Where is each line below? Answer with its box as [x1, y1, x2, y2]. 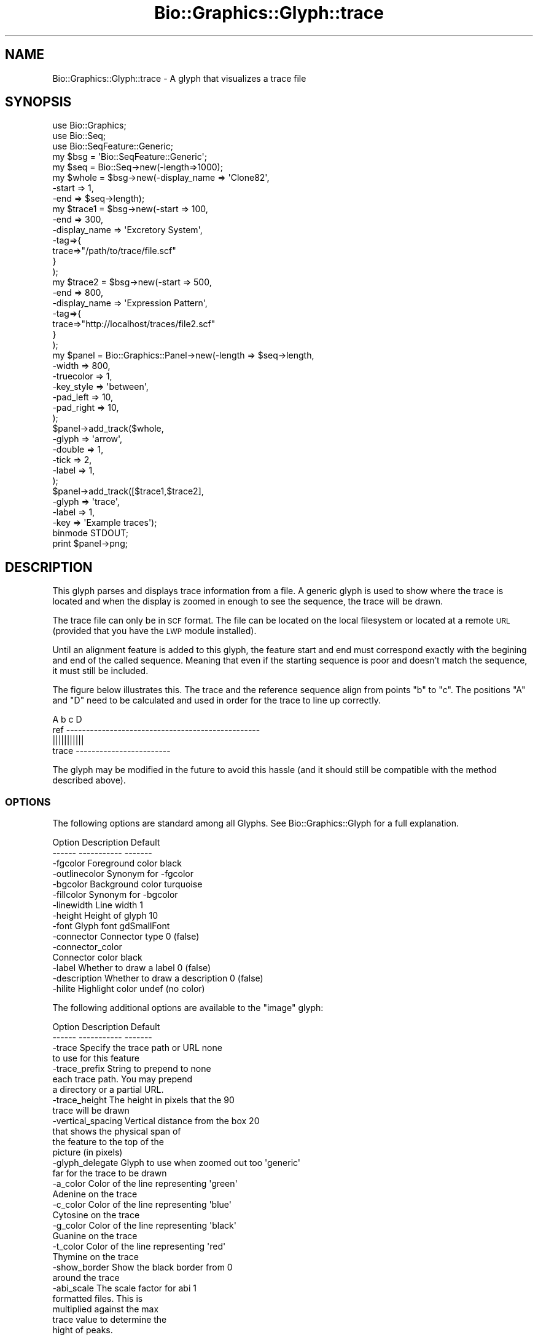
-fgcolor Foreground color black [52, 858, 182, 869]
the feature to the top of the [52, 1136, 164, 1148]
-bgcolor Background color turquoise [52, 879, 203, 890]
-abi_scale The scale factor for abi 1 [52, 1283, 197, 1294]
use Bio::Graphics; [52, 120, 127, 131]
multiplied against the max [52, 1304, 159, 1315]
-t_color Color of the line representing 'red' [52, 1241, 226, 1252]
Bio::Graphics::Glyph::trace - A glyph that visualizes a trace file [52, 73, 306, 84]
